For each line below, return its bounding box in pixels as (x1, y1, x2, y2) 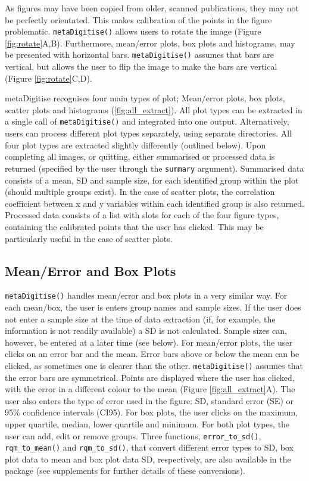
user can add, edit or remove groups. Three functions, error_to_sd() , (5, 429, 261, 442)
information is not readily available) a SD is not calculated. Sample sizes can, (5, 324, 287, 337)
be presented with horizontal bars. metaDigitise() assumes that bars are (5, 48, 274, 61)
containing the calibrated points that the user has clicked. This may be (5, 220, 264, 232)
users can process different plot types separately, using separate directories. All (5, 127, 292, 139)
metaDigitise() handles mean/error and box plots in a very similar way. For (5, 289, 288, 302)
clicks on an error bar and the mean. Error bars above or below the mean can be (5, 347, 299, 360)
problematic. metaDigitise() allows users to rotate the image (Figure (5, 25, 261, 38)
